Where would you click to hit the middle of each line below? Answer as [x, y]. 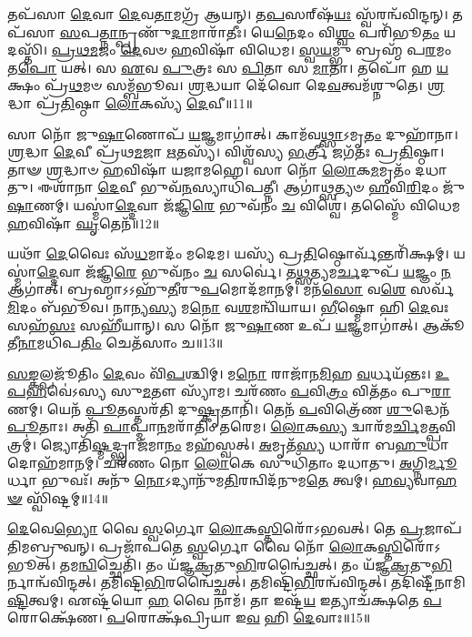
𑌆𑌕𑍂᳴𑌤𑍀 [443, 324]
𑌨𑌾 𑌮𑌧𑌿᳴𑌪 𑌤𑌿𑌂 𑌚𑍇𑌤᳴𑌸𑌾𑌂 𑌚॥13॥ [121, 343]
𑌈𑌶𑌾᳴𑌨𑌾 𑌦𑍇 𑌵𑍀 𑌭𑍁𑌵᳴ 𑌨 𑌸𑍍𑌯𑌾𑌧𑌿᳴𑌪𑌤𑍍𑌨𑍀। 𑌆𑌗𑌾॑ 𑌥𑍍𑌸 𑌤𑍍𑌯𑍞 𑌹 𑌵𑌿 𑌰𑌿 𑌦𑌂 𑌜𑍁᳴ [251, 187]
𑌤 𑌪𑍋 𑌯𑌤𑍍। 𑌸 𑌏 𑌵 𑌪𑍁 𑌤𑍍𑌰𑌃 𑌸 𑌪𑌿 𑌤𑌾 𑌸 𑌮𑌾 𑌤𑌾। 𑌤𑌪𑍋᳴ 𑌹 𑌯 [228, 67]
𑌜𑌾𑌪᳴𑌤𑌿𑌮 [443, 528]
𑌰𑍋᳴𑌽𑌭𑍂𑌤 [422, 546]
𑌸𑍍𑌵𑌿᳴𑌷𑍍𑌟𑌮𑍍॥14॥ [67, 497]
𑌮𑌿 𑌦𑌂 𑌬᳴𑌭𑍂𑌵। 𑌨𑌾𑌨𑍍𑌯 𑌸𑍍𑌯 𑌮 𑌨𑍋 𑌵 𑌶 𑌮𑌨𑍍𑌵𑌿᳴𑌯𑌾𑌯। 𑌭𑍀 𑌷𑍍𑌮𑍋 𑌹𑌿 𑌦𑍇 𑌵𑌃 [228, 306]
